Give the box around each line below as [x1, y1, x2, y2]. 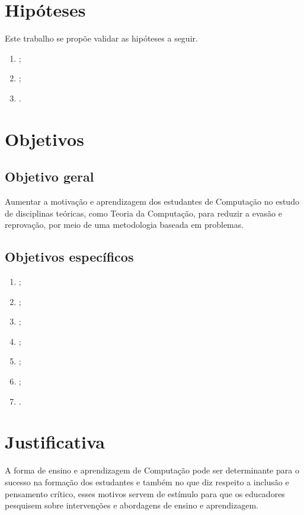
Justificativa [5, 430, 105, 454]
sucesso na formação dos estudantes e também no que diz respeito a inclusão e [5, 475, 289, 488]
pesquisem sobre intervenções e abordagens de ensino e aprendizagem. [5, 499, 258, 511]
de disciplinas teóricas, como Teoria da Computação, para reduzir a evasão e [5, 206, 282, 219]
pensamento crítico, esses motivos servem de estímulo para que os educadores [5, 487, 285, 500]
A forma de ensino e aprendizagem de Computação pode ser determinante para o [5, 464, 299, 476]
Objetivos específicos [5, 247, 134, 266]
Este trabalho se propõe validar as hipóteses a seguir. [5, 32, 198, 44]
